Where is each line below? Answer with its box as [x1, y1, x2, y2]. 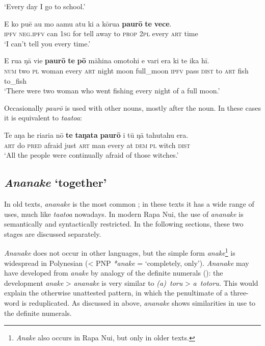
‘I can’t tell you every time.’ [4, 38, 91, 48]
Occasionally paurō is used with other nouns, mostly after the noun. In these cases [4, 102, 261, 113]
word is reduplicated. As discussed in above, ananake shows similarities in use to [4, 297, 256, 308]
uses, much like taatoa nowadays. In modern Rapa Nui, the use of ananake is [4, 208, 244, 219]
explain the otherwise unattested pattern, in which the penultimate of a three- [4, 287, 249, 298]
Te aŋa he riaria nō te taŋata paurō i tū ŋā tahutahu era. [4, 129, 189, 140]
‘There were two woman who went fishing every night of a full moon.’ [4, 85, 220, 96]
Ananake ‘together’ [4, 175, 107, 190]
